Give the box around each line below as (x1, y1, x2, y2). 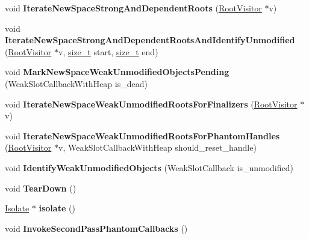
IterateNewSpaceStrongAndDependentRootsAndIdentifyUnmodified (5, 34, 295, 46)
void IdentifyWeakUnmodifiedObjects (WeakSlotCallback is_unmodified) (5, 161, 293, 174)
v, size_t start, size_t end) (58, 45, 158, 58)
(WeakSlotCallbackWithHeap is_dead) (5, 77, 148, 89)
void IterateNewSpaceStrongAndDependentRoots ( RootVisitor (5, 2, 262, 14)
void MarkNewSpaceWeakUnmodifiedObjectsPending (5, 65, 229, 78)
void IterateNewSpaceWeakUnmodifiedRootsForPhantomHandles (5, 129, 280, 142)
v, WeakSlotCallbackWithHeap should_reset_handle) (58, 141, 257, 154)
